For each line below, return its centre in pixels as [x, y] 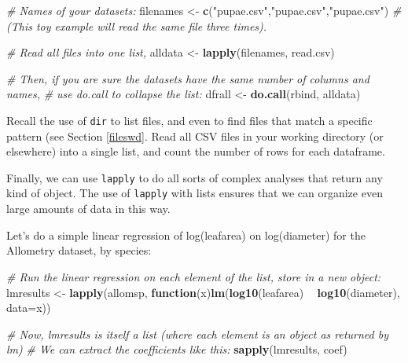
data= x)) [29, 308]
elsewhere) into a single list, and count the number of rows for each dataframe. [196, 151]
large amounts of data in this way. [88, 209]
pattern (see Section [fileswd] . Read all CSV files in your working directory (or [195, 136]
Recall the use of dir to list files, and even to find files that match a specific [189, 120]
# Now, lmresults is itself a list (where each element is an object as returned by [198, 334]
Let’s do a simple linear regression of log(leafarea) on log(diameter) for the [186, 235]
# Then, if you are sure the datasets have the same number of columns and [188, 78]
